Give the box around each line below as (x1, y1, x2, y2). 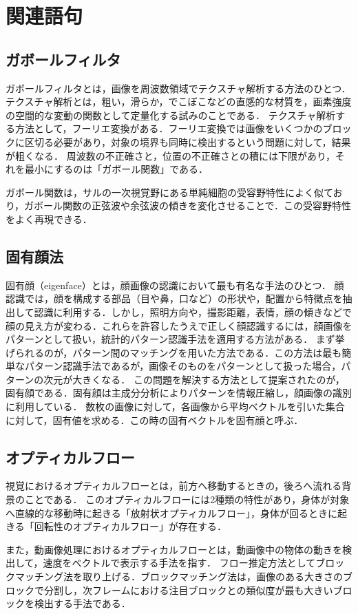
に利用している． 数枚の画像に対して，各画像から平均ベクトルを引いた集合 (6, 399, 345, 414)
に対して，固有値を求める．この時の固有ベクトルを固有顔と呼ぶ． (6, 412, 304, 427)
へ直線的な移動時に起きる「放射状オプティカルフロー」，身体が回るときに (6, 505, 337, 520)
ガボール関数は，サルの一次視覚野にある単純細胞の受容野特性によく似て (6, 184, 333, 199)
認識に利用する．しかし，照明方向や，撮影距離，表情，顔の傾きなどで (34, 304, 352, 319)
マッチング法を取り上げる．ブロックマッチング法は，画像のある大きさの (14, 569, 343, 584)
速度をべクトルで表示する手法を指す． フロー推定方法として (43, 555, 316, 570)
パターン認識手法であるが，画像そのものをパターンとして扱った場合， (24, 359, 341, 373)
